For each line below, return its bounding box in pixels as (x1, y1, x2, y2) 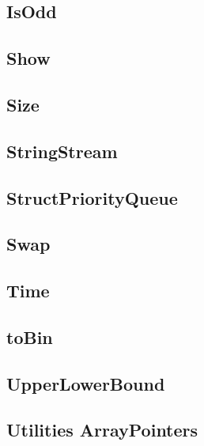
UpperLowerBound (6, 371, 165, 395)
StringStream (6, 138, 118, 163)
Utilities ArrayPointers (6, 418, 198, 442)
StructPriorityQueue (6, 185, 178, 210)
